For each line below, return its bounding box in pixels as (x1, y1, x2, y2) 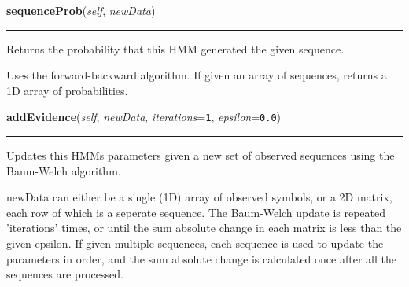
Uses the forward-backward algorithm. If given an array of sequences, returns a (6, 67, 387, 83)
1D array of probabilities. (6, 82, 128, 98)
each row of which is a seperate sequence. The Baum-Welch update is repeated (6, 204, 385, 220)
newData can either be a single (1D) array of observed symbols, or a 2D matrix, (6, 189, 392, 205)
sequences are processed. (6, 266, 123, 282)
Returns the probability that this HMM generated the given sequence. (6, 40, 345, 57)
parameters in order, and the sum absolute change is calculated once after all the (6, 250, 396, 267)
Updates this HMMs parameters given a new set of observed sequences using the (6, 147, 395, 164)
